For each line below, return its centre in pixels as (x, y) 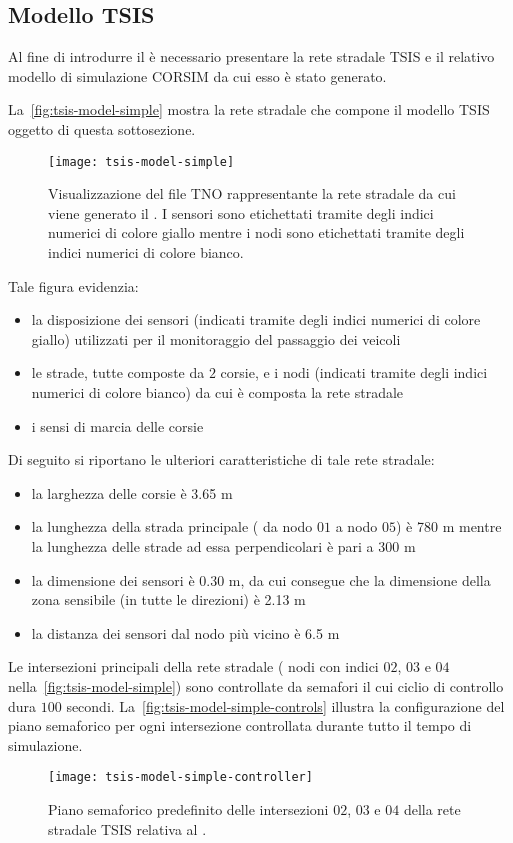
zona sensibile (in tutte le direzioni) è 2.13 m (168, 599)
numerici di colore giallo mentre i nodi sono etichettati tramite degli (256, 232)
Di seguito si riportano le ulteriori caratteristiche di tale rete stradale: (221, 459)
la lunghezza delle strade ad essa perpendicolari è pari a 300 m (223, 545)
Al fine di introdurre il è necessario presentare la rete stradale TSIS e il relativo (251, 56)
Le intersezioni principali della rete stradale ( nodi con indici (193, 666)
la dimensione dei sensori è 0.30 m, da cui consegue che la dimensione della (261, 579)
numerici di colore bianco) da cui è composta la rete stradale (217, 391)
